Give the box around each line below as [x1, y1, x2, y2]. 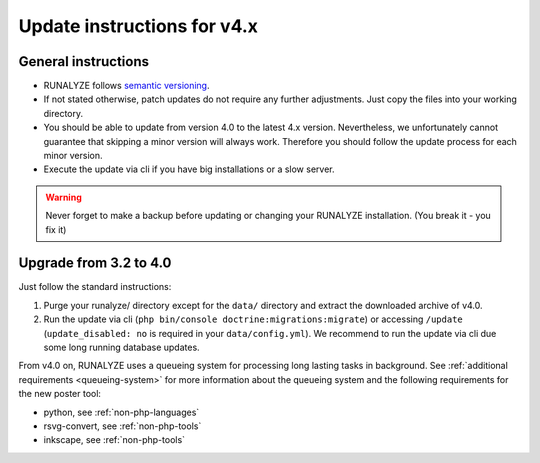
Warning [45, 191, 82, 203]
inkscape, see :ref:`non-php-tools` [43, 434, 185, 446]
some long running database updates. [43, 341, 200, 354]
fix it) [45, 223, 67, 235]
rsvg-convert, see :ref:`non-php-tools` [43, 420, 202, 432]
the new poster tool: [18, 388, 102, 400]
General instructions [18, 53, 150, 70]
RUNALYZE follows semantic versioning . [43, 80, 210, 92]
